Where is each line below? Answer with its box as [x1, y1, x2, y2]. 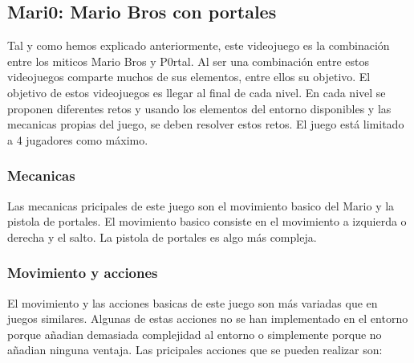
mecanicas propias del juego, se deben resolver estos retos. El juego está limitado [7, 116, 404, 133]
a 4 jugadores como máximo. [7, 131, 148, 148]
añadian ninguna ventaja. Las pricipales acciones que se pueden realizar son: [7, 341, 383, 358]
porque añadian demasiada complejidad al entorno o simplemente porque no [7, 325, 382, 342]
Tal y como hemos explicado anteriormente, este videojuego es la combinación [7, 37, 390, 54]
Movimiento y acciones [7, 263, 158, 283]
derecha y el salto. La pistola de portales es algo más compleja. [7, 228, 317, 245]
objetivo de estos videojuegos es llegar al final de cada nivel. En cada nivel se [7, 84, 386, 100]
